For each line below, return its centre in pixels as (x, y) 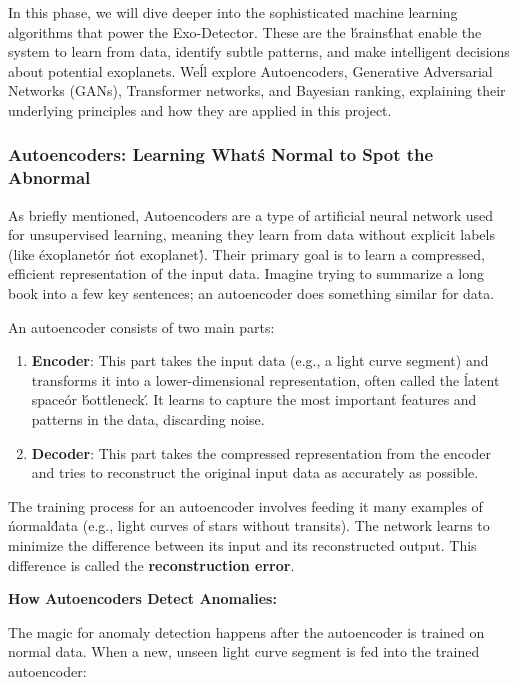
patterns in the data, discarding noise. (148, 419)
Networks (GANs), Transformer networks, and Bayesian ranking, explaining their (257, 90)
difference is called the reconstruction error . (151, 564)
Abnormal (49, 177)
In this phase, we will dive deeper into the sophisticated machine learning (233, 12)
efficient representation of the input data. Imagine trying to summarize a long (246, 273)
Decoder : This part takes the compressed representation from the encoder (261, 452)
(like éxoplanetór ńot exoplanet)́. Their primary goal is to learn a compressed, (246, 253)
